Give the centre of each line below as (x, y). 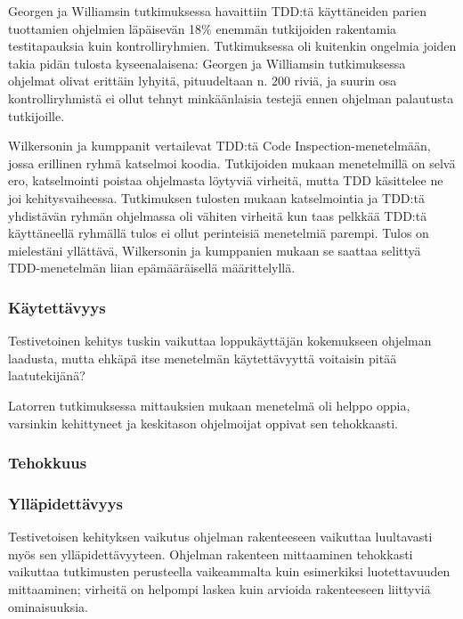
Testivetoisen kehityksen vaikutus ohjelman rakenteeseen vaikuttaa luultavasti (220, 537)
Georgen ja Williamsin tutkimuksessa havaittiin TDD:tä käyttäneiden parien (217, 11)
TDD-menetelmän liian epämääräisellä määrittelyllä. (152, 268)
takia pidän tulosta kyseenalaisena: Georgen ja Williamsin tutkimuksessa (207, 63)
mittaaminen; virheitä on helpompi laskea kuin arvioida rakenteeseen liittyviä (219, 588)
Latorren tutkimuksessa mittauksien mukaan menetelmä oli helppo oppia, (209, 405)
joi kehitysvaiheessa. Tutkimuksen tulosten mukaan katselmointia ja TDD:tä (216, 197)
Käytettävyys (57, 307)
